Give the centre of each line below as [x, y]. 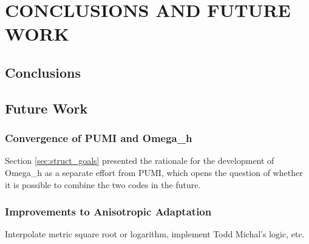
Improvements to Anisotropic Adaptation [108, 212]
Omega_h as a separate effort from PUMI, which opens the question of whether [154, 172]
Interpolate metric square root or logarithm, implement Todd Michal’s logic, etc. [155, 234]
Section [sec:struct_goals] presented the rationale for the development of [140, 161]
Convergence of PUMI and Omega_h [99, 138]
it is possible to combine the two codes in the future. [103, 184]
